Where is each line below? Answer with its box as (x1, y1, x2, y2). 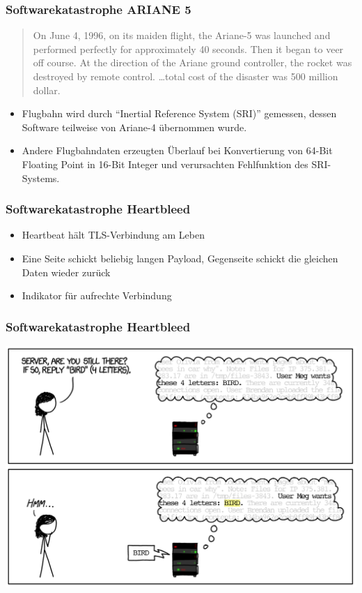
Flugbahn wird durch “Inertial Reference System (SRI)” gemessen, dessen (22, 106, 337, 121)
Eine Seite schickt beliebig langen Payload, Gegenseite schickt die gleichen (22, 250, 338, 265)
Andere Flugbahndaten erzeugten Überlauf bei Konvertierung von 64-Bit (22, 143, 333, 158)
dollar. (33, 82, 61, 97)
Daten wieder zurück (22, 264, 111, 279)
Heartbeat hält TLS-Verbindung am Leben (22, 227, 205, 242)
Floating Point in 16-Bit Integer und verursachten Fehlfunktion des (22, 156, 308, 171)
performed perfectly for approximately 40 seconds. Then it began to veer (33, 41, 344, 56)
